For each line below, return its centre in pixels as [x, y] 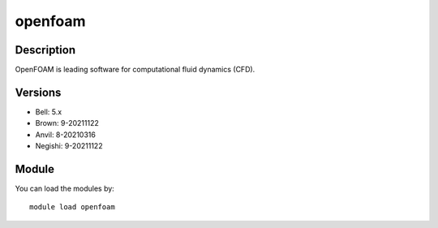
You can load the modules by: [65, 189]
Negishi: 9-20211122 [69, 146]
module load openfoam [72, 207]
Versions [38, 92]
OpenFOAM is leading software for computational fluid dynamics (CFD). [135, 70]
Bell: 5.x [49, 112]
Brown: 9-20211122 [67, 123]
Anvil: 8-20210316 [66, 135]
